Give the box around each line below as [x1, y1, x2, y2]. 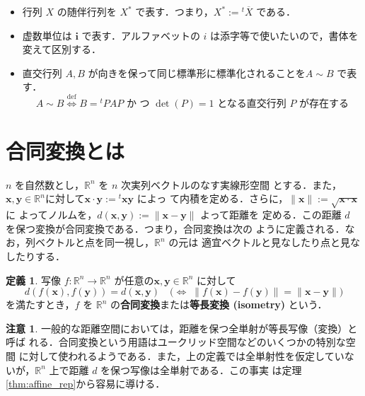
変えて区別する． [22, 42, 102, 57]
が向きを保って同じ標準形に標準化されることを [88, 65, 306, 80]
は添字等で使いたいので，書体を [210, 28, 359, 42]
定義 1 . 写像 [6, 272, 61, 287]
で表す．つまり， [135, 4, 214, 18]
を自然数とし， [15, 177, 85, 192]
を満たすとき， [6, 297, 75, 312]
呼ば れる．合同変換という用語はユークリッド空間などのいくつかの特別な [6, 334, 346, 349]
